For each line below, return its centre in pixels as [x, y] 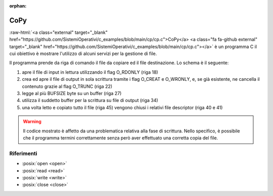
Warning [32, 122]
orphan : [18, 6]
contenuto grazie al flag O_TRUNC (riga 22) [67, 86]
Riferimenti [23, 153]
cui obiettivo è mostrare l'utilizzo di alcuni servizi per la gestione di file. [83, 54]
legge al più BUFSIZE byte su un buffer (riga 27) [72, 93]
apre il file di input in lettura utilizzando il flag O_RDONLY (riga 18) [90, 72]
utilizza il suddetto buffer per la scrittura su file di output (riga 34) [90, 101]
